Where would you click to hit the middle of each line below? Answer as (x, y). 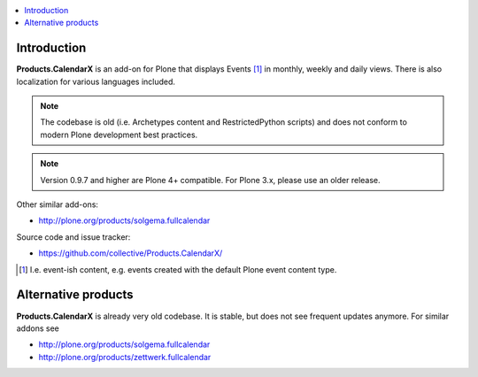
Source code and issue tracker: (73, 237)
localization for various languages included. (96, 81)
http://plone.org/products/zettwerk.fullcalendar (125, 357)
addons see (38, 328)
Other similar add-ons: (58, 204)
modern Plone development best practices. (119, 135)
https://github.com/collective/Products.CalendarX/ (131, 253)
